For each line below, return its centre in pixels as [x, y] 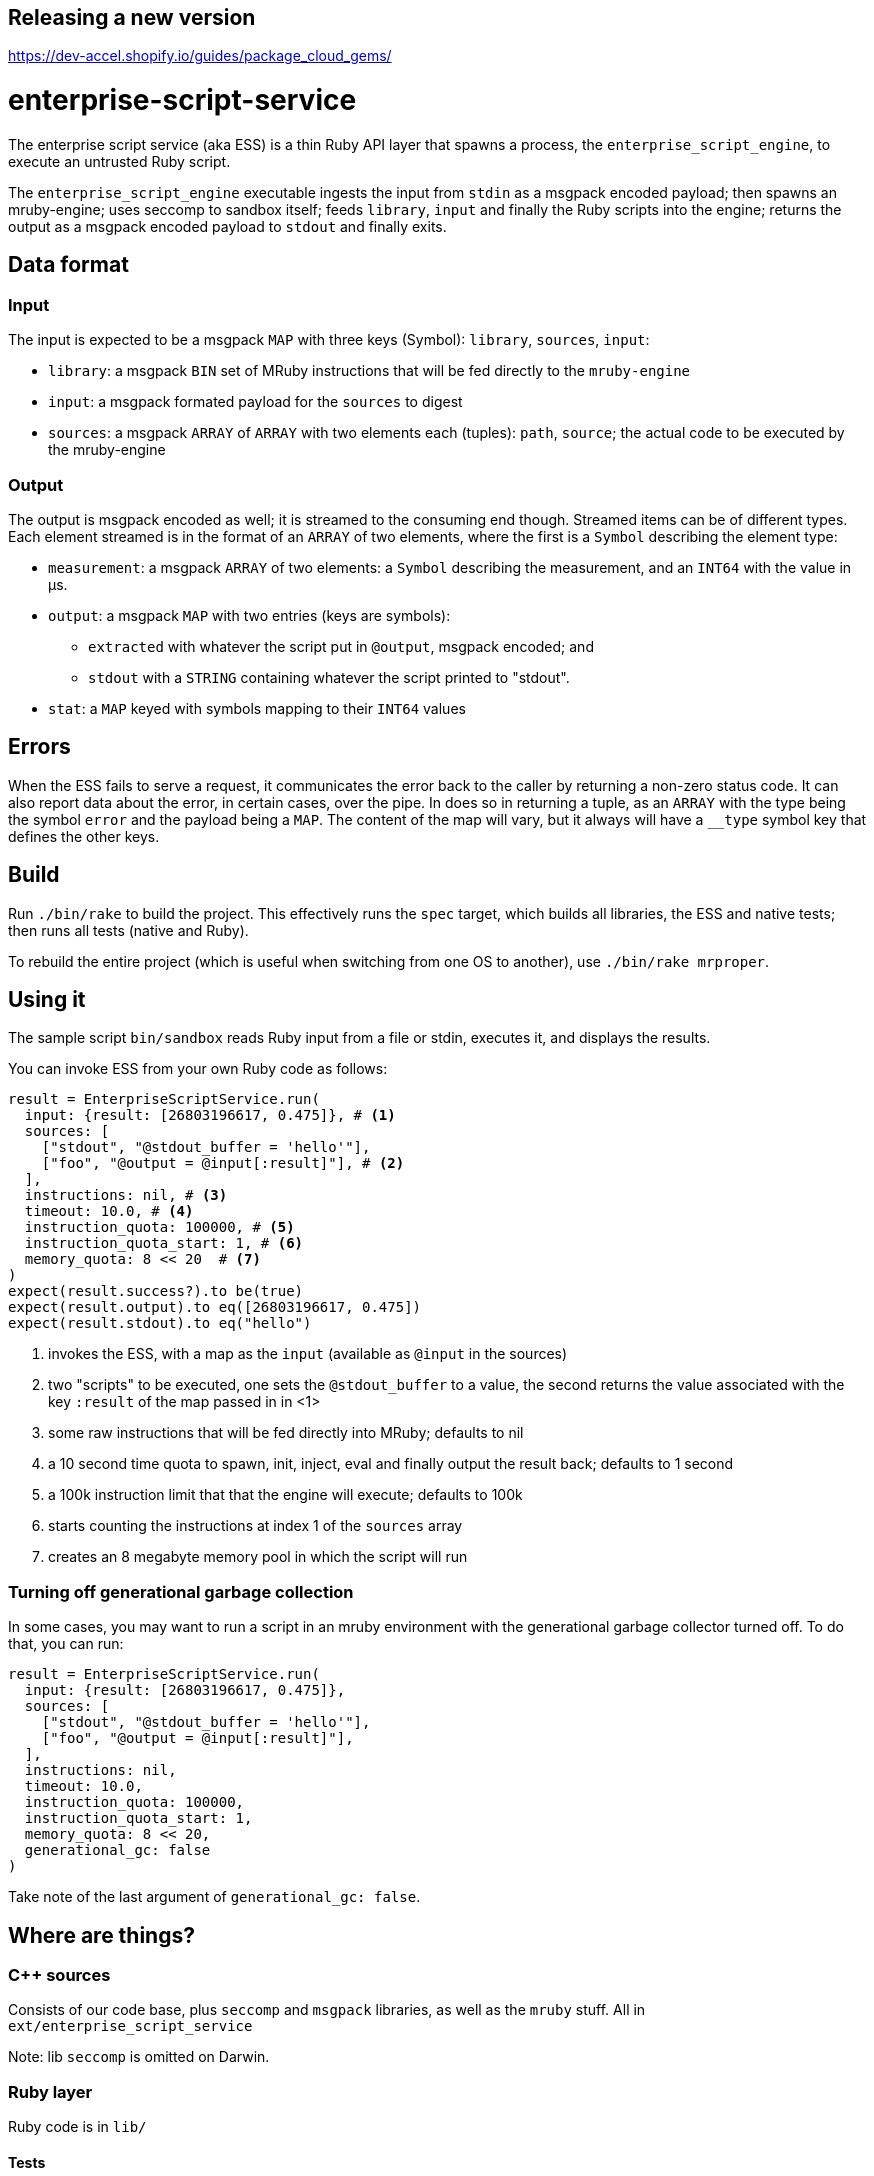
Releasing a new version [132, 17]
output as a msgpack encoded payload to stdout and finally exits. [227, 226]
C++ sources [59, 1975]
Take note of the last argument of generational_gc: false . [214, 1897]
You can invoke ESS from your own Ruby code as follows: [198, 1069]
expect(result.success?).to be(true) [156, 1291]
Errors [39, 747]
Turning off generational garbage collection [181, 1591]
